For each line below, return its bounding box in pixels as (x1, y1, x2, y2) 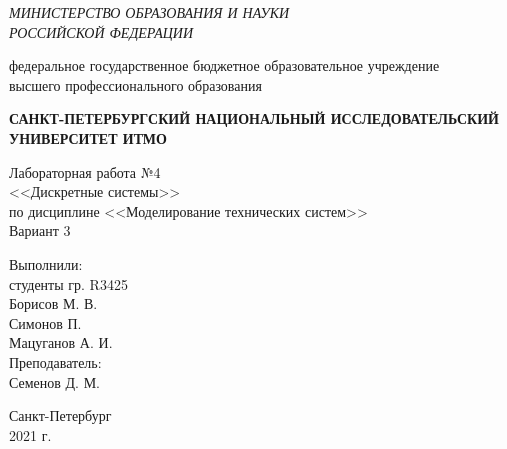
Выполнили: (9, 253, 83, 274)
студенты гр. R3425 (9, 273, 128, 294)
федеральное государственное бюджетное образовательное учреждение (9, 55, 440, 76)
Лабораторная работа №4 (9, 161, 161, 182)
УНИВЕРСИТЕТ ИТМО (9, 127, 167, 148)
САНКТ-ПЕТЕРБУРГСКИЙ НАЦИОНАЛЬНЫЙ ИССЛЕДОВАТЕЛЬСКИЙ (9, 108, 499, 129)
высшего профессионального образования (9, 74, 262, 95)
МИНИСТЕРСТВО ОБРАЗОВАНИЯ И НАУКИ (9, 2, 290, 22)
